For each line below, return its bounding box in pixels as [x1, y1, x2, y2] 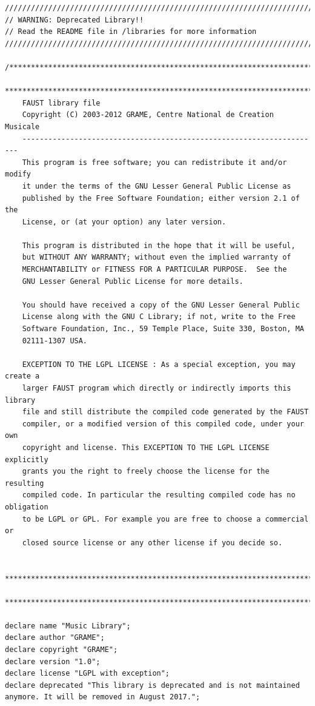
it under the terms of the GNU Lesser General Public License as [22, 181, 291, 190]
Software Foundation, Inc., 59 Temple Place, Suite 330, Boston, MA [22, 324, 304, 334]
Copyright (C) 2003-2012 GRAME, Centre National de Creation [22, 110, 274, 119]
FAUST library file [22, 98, 101, 107]
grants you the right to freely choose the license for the [22, 467, 270, 476]
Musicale [5, 122, 40, 131]
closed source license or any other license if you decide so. [22, 538, 283, 547]
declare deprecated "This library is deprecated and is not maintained [5, 681, 300, 690]
